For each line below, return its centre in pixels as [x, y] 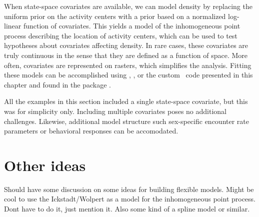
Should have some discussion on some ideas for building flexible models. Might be [129, 189]
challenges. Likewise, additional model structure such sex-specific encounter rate [126, 121]
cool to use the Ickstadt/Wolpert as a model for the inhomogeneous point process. [130, 199]
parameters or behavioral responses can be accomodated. [91, 131]
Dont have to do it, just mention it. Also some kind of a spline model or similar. [127, 209]
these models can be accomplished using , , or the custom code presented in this [128, 75]
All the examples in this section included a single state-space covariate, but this [126, 101]
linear [13, 26]
